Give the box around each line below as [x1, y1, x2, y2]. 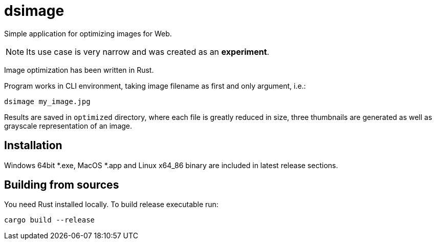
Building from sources [4, 178, 119, 192]
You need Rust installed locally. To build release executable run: [4, 200, 219, 209]
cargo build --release [4, 216, 95, 225]
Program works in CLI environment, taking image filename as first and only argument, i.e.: [4, 81, 306, 90]
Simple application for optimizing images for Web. [4, 29, 172, 38]
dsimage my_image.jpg [4, 97, 91, 106]
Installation [4, 139, 62, 152]
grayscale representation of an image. [4, 121, 133, 130]
